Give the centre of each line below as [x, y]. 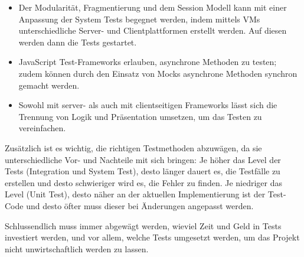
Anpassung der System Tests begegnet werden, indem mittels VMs [139, 19]
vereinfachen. [42, 128]
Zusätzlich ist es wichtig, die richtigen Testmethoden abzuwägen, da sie [133, 147]
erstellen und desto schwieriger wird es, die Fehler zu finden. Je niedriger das [144, 182]
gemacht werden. [49, 85]
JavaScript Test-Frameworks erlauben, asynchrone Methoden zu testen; [148, 62]
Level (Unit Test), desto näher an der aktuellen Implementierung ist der [135, 194]
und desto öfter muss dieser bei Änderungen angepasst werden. [140, 205]
